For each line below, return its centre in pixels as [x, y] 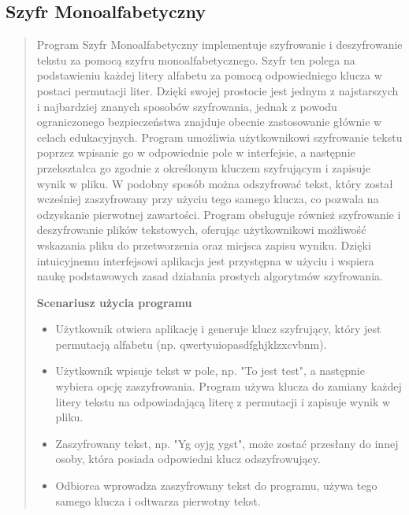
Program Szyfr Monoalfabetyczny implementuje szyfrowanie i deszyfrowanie [219, 44]
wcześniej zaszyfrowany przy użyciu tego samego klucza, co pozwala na [208, 199]
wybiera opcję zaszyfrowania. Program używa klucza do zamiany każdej [229, 386]
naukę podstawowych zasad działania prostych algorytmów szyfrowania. [210, 276]
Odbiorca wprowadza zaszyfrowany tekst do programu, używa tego [216, 485]
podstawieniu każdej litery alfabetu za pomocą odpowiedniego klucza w [209, 75]
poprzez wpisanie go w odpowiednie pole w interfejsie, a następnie [196, 152]
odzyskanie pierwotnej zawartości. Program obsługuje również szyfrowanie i [219, 214]
